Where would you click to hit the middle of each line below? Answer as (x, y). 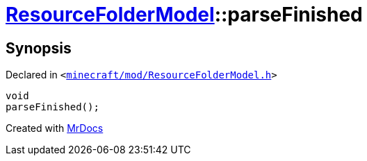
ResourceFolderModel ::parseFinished (184, 15)
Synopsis (39, 48)
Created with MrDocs (55, 128)
